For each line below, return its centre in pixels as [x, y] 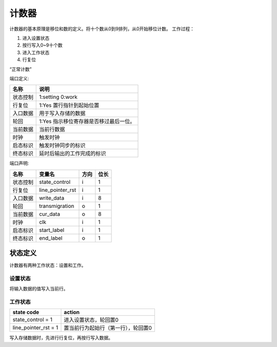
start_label [52, 230]
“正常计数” [21, 69]
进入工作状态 [36, 52]
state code [26, 312]
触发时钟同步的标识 [62, 145]
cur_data [50, 214]
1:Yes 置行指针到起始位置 [69, 105]
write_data [52, 198]
